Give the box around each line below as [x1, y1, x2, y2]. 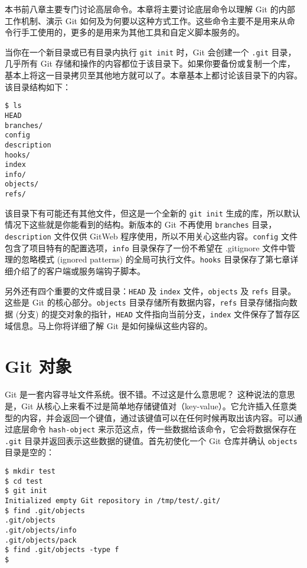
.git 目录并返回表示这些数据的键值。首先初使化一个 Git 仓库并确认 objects [5, 434, 298, 446]
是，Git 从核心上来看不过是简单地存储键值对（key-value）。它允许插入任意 [5, 399, 289, 412]
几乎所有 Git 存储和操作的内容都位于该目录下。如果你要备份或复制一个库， [5, 57, 295, 70]
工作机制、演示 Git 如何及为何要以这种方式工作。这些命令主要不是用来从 [5, 14, 287, 27]
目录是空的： [5, 446, 54, 458]
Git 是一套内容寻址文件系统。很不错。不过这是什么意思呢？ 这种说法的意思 [5, 388, 295, 400]
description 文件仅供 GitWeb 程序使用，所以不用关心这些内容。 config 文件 [5, 230, 298, 242]
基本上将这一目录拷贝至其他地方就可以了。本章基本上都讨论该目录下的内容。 [5, 69, 302, 81]
